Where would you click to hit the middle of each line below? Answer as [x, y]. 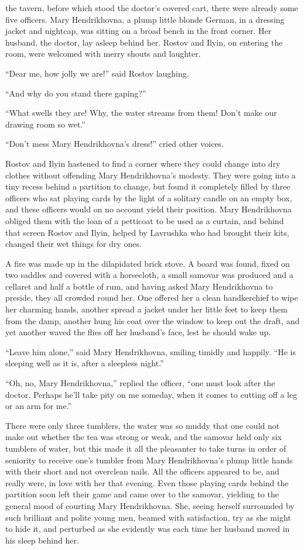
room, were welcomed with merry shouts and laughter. [103, 54]
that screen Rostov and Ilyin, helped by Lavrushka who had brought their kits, [147, 232]
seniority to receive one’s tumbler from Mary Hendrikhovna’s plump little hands [149, 460]
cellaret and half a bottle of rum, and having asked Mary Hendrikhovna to [139, 286]
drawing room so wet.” [45, 124]
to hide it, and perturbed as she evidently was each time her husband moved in [148, 529]
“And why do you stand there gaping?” [76, 93]
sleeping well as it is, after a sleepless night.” [85, 363]
